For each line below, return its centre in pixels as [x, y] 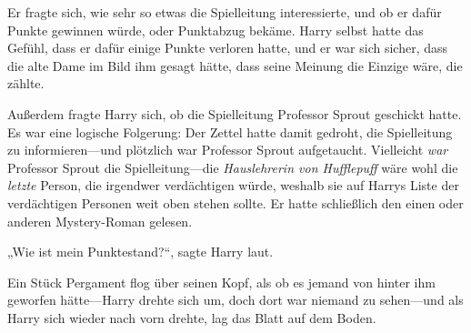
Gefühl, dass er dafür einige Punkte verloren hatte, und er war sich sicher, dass [228, 48]
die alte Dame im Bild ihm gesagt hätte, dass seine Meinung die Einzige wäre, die [235, 65]
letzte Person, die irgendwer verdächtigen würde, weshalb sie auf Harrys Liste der [233, 185]
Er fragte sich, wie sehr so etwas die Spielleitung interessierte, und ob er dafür [225, 12]
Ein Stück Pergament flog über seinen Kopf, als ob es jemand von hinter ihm [221, 282]
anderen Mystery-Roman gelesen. [100, 221]
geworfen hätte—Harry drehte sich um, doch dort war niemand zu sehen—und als [235, 300]
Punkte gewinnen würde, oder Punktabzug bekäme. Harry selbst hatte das [215, 30]
